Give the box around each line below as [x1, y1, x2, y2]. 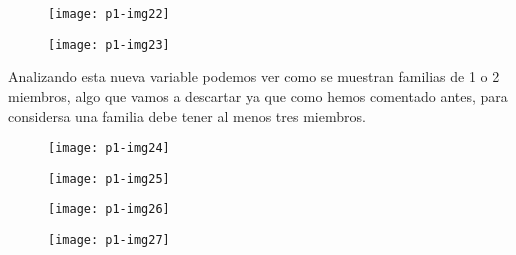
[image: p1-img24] [48, 141, 170, 156]
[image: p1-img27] [48, 233, 170, 248]
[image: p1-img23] [48, 37, 170, 52]
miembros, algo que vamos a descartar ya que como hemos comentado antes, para [8, 85, 508, 106]
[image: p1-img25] [48, 171, 170, 186]
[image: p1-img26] [48, 202, 170, 217]
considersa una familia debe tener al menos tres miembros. [8, 105, 366, 126]
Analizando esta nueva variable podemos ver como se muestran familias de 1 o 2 [8, 66, 500, 87]
